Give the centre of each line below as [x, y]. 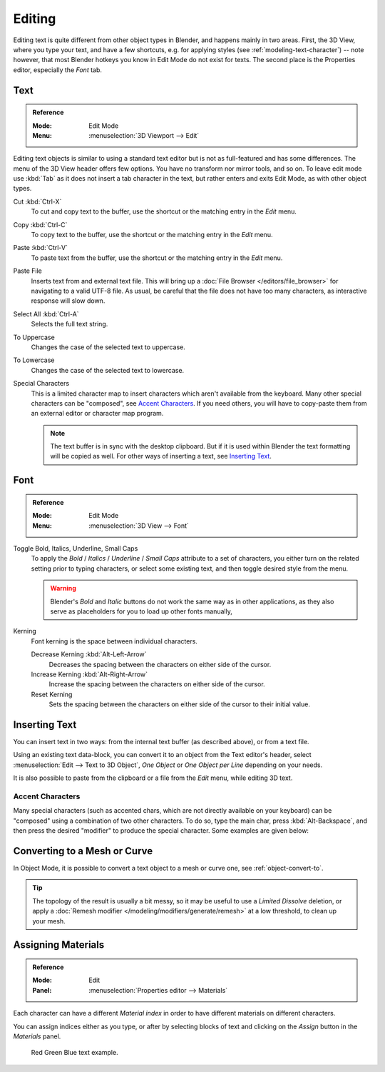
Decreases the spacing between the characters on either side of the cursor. [160, 664]
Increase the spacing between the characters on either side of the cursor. [157, 684]
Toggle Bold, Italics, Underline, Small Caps [76, 548]
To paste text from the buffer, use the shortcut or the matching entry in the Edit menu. [157, 258]
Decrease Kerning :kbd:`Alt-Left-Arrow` [89, 654]
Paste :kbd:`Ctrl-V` [40, 248]
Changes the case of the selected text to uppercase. [108, 347]
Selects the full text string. [70, 324]
